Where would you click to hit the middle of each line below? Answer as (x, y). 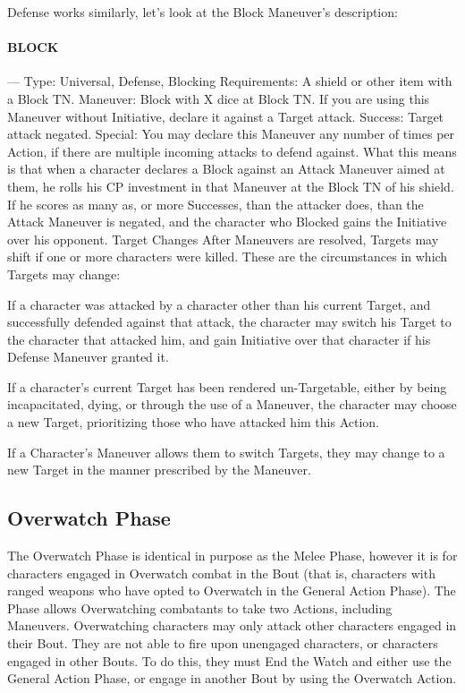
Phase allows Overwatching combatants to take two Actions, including (200, 607)
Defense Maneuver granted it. (88, 357)
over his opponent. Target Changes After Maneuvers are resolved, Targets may (223, 239)
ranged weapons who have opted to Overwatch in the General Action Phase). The (232, 590)
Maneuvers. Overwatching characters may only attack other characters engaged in (232, 625)
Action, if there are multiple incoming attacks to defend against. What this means (232, 151)
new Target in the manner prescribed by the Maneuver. (159, 470)
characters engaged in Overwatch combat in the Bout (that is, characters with (221, 573)
